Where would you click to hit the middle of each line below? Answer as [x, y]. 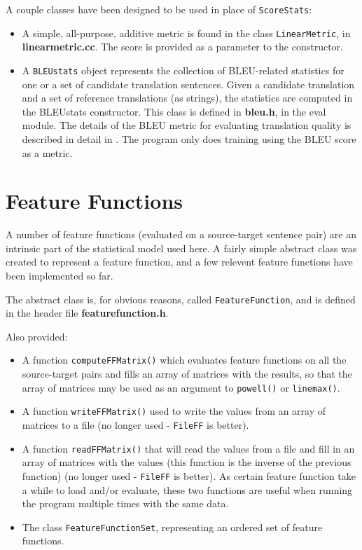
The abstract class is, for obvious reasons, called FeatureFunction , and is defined [181, 299]
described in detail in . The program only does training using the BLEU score [189, 138]
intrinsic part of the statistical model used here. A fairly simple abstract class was [181, 248]
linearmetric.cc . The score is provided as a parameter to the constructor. [182, 47]
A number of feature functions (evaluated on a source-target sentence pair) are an [181, 234]
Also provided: [37, 336]
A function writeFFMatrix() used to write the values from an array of [174, 411]
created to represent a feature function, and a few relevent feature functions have [179, 262]
